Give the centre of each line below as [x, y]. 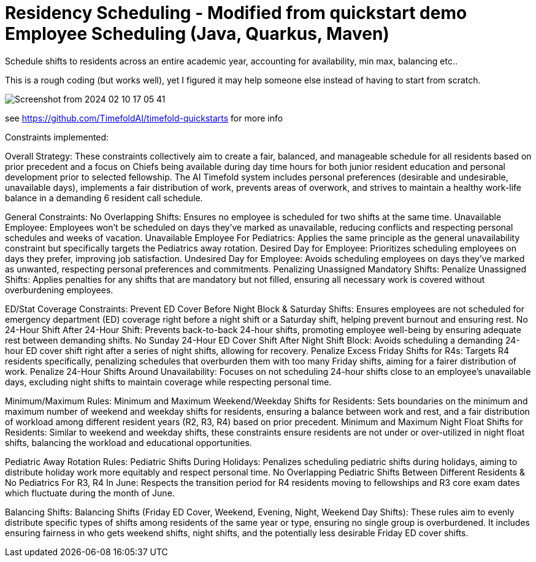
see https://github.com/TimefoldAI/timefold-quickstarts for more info [144, 118]
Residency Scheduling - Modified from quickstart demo [236, 13]
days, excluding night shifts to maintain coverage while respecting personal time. [168, 382]
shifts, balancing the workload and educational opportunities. [128, 442]
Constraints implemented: [57, 137]
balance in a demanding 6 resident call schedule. [104, 198]
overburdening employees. [59, 290]
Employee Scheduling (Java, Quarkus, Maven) [197, 34]
